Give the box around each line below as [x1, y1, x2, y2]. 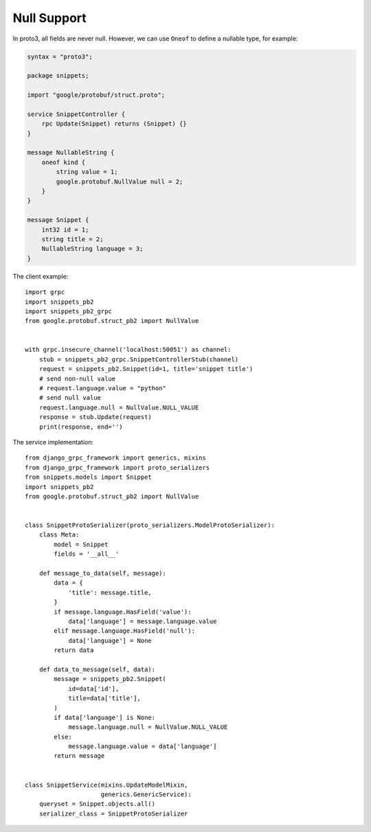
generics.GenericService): [100, 791, 192, 798]
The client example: [12, 272, 69, 280]
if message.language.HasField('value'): [54, 608, 192, 616]
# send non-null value [38, 374, 116, 383]
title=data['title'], [68, 695, 141, 702]
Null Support [12, 10, 87, 25]
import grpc [25, 289, 65, 296]
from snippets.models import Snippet [25, 473, 153, 481]
